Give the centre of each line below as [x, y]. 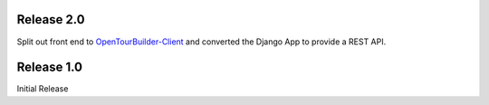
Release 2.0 [51, 19]
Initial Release [43, 89]
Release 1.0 [50, 67]
